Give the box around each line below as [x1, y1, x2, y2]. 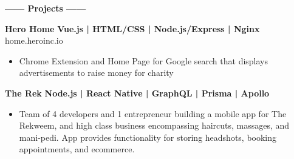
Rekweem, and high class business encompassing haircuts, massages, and [19, 119, 290, 132]
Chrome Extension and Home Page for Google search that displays [19, 54, 268, 67]
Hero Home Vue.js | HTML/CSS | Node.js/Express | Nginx [5, 22, 260, 35]
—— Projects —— [5, 2, 86, 14]
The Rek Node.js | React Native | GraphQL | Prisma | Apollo [5, 86, 270, 99]
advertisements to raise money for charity [19, 66, 174, 79]
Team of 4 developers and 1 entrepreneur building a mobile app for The [19, 107, 287, 120]
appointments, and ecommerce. [19, 143, 135, 155]
